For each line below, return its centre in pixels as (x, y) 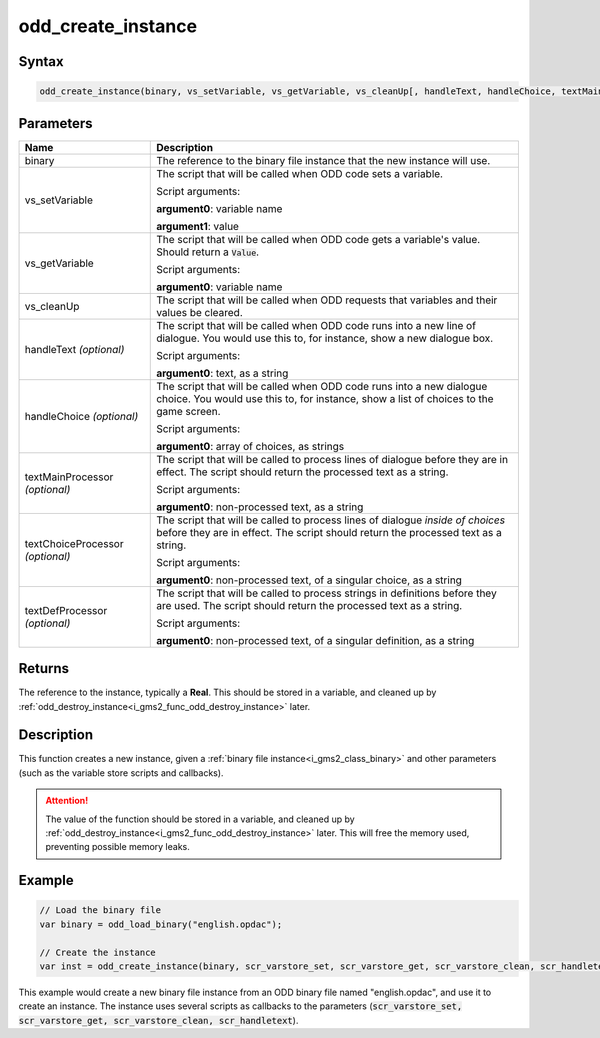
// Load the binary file (100, 910)
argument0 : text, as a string (222, 373)
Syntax (41, 61)
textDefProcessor (66, 610)
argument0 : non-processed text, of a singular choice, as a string (309, 580)
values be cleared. (200, 312)
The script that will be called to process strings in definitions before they (326, 593)
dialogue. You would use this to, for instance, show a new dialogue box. (325, 338)
